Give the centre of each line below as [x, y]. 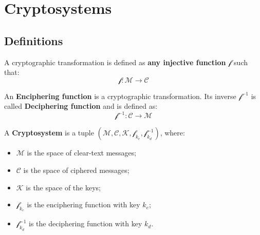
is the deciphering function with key [86, 223]
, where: [172, 133]
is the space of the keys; [63, 187]
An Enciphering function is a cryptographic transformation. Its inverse [120, 96]
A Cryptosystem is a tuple [49, 133]
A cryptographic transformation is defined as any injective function [115, 62]
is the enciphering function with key [83, 204]
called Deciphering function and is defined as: [81, 106]
